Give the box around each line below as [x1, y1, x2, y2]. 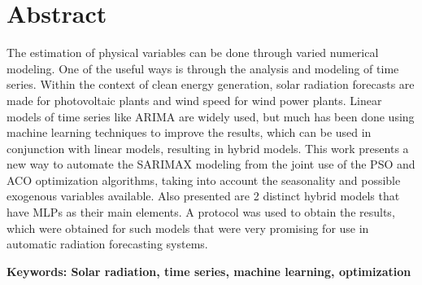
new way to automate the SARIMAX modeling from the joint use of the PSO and [7, 156, 415, 173]
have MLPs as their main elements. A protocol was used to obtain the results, [7, 204, 395, 221]
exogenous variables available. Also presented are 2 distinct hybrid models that [7, 187, 400, 204]
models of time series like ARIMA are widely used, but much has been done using [7, 107, 415, 125]
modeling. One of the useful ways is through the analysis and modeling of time [7, 59, 399, 77]
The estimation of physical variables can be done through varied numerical [7, 44, 379, 61]
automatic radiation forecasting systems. [7, 235, 208, 252]
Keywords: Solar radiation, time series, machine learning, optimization [7, 262, 411, 279]
